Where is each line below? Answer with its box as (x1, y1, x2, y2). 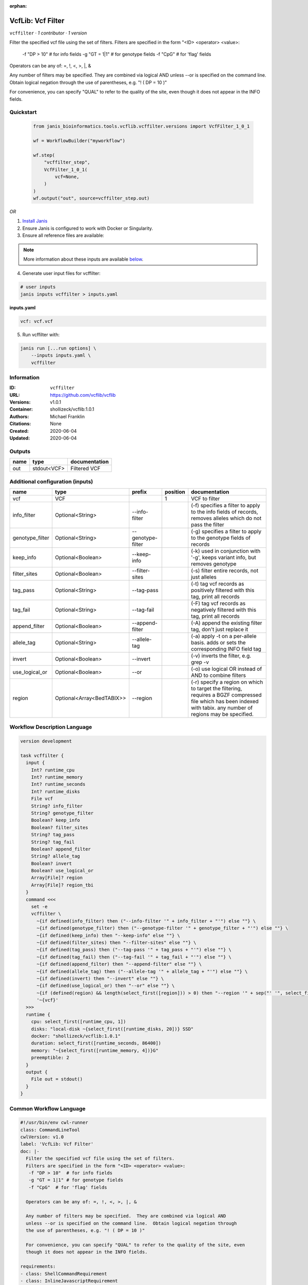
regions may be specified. (190, 710, 254, 718)
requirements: (20, 1263, 56, 1270)
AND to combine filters (190, 671, 246, 678)
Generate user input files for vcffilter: (22, 270, 101, 277)
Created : (9, 428, 29, 434)
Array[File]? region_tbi (31, 882, 94, 888)
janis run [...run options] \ (20, 345, 97, 351)
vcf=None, (54, 174, 80, 179)
